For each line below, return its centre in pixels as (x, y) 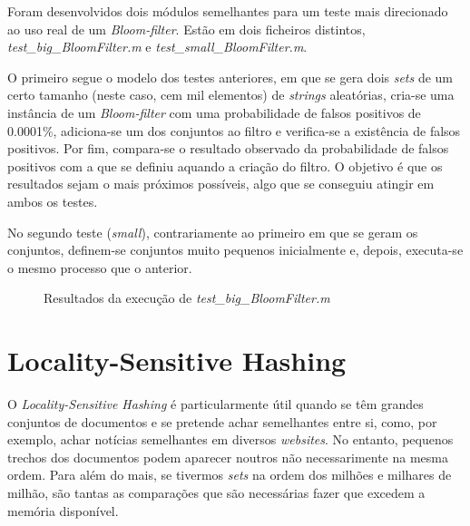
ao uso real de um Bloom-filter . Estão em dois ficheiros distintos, (186, 29)
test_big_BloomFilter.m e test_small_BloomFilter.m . (157, 47)
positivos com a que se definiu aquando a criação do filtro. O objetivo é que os (225, 166)
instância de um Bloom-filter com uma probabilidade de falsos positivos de (214, 112)
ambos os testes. (53, 201)
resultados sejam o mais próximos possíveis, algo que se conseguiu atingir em (221, 184)
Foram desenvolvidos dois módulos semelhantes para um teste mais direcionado (228, 11)
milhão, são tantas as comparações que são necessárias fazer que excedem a (216, 492)
